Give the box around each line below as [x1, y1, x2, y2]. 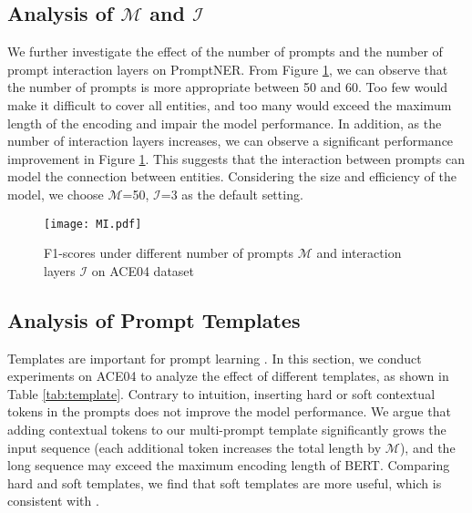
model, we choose [7, 184, 104, 203]
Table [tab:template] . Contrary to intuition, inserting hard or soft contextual [7, 384, 436, 403]
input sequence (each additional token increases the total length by [7, 437, 382, 457]
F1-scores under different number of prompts [44, 243, 294, 262]
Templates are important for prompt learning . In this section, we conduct [7, 348, 422, 367]
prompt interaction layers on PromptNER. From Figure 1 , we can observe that [7, 59, 448, 78]
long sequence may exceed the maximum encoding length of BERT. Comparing [7, 456, 450, 475]
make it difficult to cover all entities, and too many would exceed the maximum [7, 95, 452, 114]
